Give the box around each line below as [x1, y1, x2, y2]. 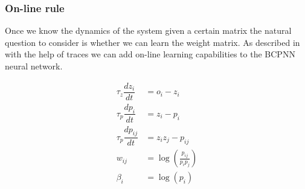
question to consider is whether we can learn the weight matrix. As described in [5, 36, 300, 48]
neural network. [5, 60, 63, 72]
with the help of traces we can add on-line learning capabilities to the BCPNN [5, 48, 295, 60]
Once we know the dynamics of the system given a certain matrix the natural [5, 24, 292, 37]
